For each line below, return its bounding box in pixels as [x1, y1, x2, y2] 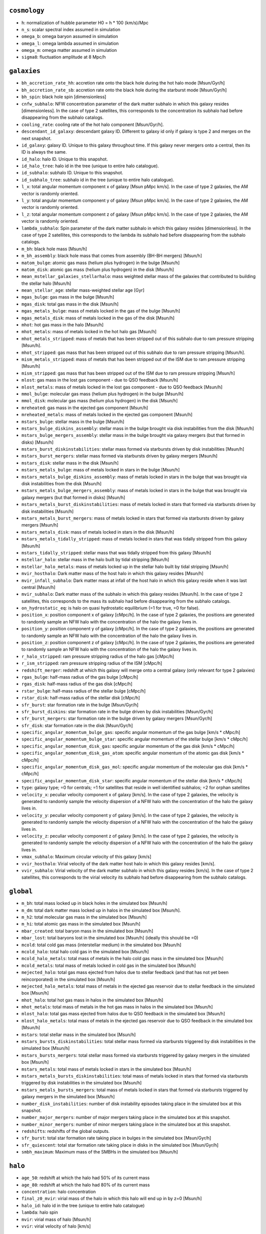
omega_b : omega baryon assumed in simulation [21, 34, 118, 39]
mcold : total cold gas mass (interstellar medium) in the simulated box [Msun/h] [21, 942, 182, 948]
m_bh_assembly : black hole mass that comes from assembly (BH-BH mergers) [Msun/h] [21, 253, 202, 259]
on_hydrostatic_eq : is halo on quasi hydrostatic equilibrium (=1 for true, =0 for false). [21, 605, 200, 611]
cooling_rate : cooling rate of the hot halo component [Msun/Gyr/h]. [21, 121, 164, 127]
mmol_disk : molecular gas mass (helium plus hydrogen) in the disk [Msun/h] [21, 398, 178, 404]
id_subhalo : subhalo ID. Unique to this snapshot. [21, 170, 123, 176]
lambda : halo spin [21, 1209, 59, 1215]
